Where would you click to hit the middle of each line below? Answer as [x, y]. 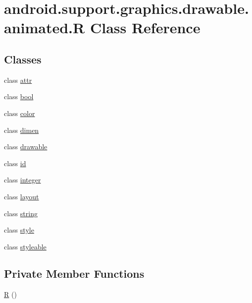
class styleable [25, 246]
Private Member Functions [74, 273]
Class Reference [145, 28]
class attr [18, 80]
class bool [19, 96]
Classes [23, 59]
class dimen [22, 130]
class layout [22, 196]
